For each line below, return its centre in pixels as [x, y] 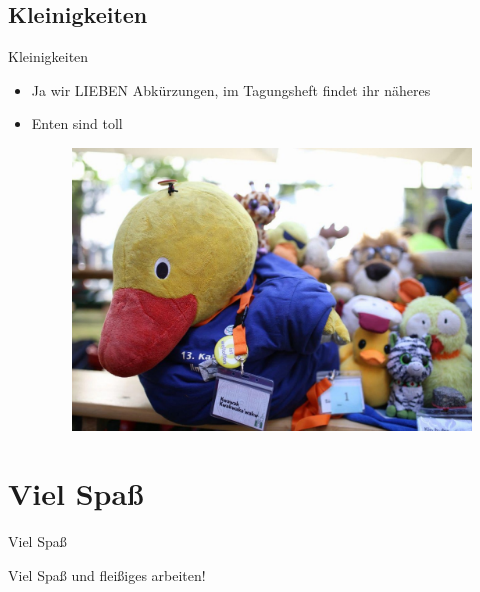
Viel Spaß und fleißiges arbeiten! [107, 574]
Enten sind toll [77, 123]
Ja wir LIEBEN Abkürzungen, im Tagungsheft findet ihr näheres [231, 89]
